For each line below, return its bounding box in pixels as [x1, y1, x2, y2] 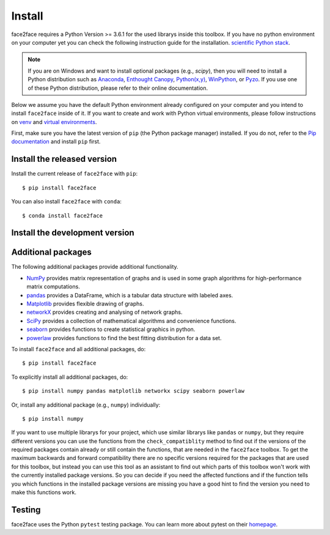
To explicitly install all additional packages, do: [11, 373, 128, 380]
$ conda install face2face [22, 212, 103, 219]
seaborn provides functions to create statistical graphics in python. [26, 326, 196, 333]
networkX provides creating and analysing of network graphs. [26, 308, 183, 316]
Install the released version [11, 154, 117, 164]
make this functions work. [11, 489, 76, 496]
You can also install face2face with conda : [11, 198, 122, 205]
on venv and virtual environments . [11, 118, 97, 125]
